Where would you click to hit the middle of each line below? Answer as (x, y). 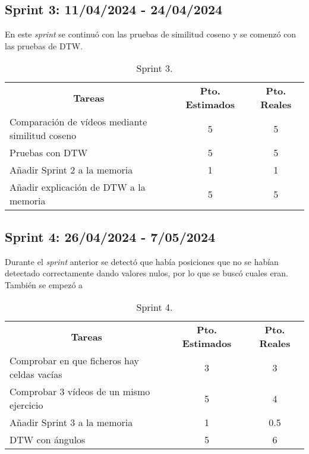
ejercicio (26, 405)
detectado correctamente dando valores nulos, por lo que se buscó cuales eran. (146, 273)
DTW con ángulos (48, 440)
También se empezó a (44, 284)
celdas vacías (36, 374)
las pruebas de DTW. (44, 45)
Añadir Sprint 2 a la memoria (71, 170)
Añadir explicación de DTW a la (78, 187)
